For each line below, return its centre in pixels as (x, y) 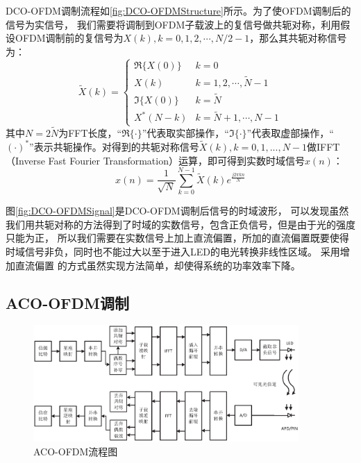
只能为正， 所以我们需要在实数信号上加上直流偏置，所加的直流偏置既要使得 (177, 238)
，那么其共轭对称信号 (298, 38)
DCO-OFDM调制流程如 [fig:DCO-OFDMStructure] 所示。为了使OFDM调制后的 (178, 10)
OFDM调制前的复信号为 (69, 38)
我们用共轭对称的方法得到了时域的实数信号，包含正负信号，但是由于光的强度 (180, 224)
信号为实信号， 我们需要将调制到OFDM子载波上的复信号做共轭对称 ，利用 (173, 24)
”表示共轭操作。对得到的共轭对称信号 (114, 146)
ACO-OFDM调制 (68, 302)
